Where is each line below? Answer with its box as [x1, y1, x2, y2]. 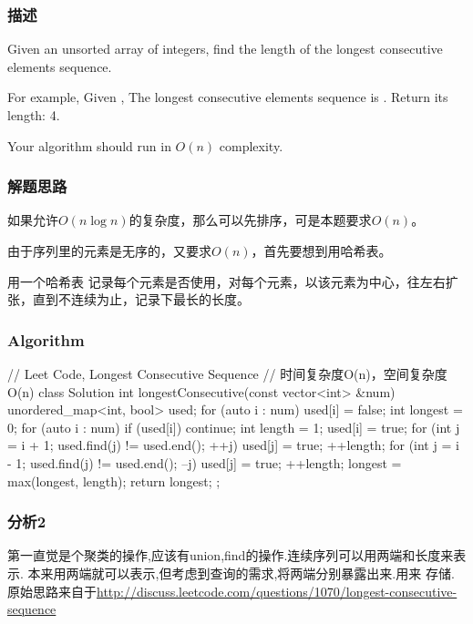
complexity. [219, 136, 283, 155]
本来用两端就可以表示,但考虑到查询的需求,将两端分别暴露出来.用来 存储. [27, 563, 455, 582]
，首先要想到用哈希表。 [251, 241, 392, 260]
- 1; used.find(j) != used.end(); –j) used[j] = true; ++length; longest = [7, 453, 402, 472]
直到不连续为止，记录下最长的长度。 [32, 290, 250, 309]
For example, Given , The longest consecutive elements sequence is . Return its [7, 87, 448, 107]
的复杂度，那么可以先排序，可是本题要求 [129, 210, 372, 230]
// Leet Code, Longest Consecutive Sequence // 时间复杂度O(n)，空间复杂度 [7, 364, 447, 383]
